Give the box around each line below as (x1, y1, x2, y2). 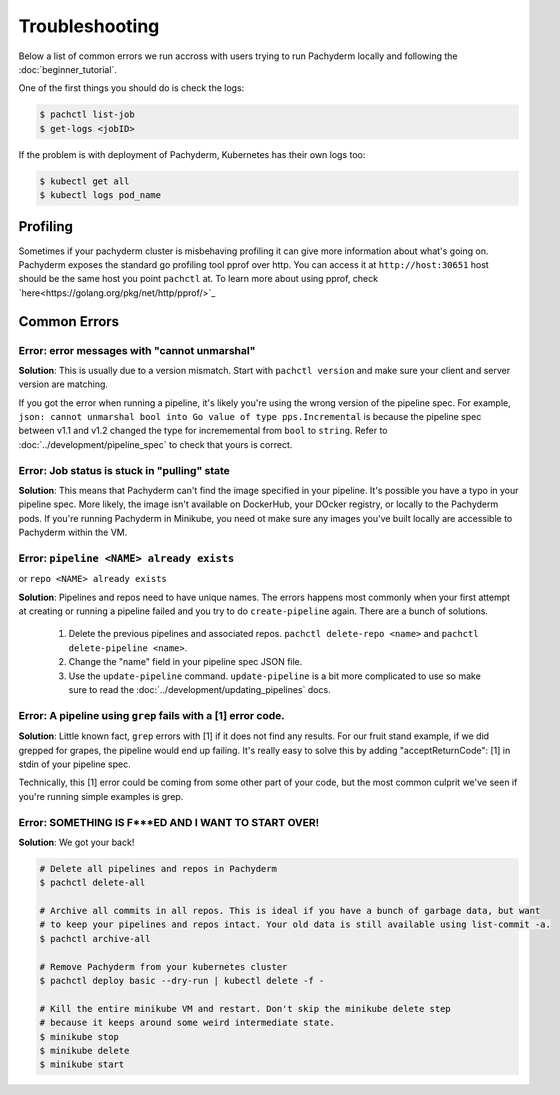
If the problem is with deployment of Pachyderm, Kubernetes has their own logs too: (18, 148, 366, 160)
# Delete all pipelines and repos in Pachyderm (39, 863, 277, 874)
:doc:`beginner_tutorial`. (18, 63, 117, 75)
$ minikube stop (39, 1031, 120, 1042)
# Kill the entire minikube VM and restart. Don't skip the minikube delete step (39, 1003, 452, 1014)
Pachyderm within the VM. (18, 526, 128, 539)
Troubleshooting (18, 15, 160, 37)
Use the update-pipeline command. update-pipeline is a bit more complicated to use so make (68, 670, 482, 682)
